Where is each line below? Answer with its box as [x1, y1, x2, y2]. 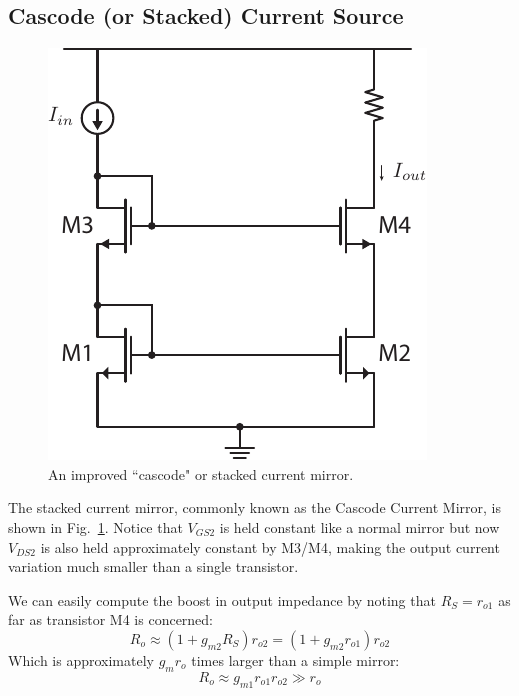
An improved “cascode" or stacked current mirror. [48, 463, 354, 484]
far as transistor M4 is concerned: [8, 609, 214, 630]
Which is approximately [8, 649, 154, 670]
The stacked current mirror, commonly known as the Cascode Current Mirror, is [8, 497, 502, 518]
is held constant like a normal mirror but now [219, 516, 500, 537]
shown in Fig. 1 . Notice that [8, 516, 183, 537]
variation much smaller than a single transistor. [8, 556, 299, 577]
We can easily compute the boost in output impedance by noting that [8, 589, 436, 610]
